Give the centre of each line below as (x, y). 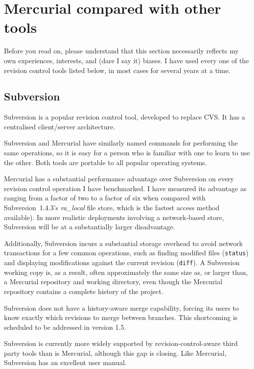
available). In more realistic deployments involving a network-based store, (114, 217)
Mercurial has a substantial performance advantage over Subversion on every (119, 179)
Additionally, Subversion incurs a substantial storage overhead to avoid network (123, 243)
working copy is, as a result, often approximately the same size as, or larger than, (126, 272)
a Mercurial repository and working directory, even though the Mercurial (113, 282)
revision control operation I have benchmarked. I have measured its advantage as (125, 188)
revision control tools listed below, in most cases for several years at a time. (117, 70)
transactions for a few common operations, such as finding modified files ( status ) (126, 253)
